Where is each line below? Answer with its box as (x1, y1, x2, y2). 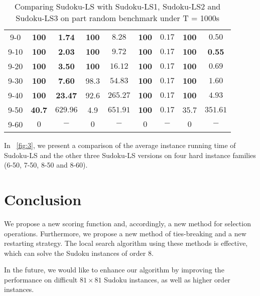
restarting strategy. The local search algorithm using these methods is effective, (4, 238, 248, 248)
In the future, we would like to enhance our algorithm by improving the (4, 264, 224, 275)
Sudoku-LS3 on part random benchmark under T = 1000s (16, 12, 220, 24)
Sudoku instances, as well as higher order (104, 274, 230, 284)
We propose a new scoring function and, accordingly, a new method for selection (4, 218, 251, 228)
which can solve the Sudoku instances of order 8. (4, 247, 154, 258)
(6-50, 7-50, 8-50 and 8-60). (4, 160, 88, 170)
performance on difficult (4, 274, 78, 284)
